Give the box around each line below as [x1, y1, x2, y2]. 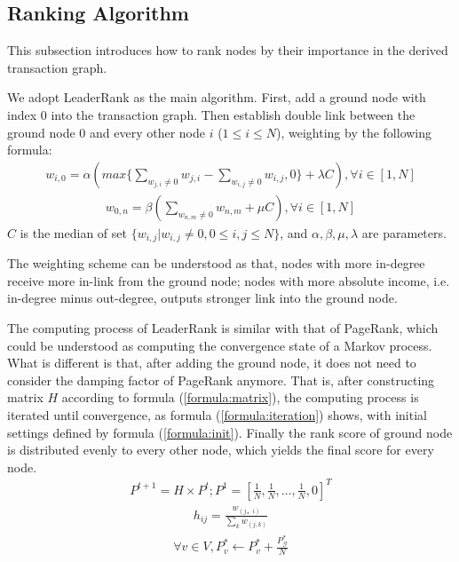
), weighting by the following [276, 123, 432, 141]
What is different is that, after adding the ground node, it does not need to [7, 353, 416, 372]
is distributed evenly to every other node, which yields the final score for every [7, 440, 434, 459]
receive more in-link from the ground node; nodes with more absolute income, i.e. [7, 271, 450, 289]
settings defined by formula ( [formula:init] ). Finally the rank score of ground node [7, 423, 453, 441]
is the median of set [20, 223, 127, 241]
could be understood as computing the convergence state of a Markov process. [7, 336, 432, 354]
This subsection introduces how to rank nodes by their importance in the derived [7, 41, 448, 59]
